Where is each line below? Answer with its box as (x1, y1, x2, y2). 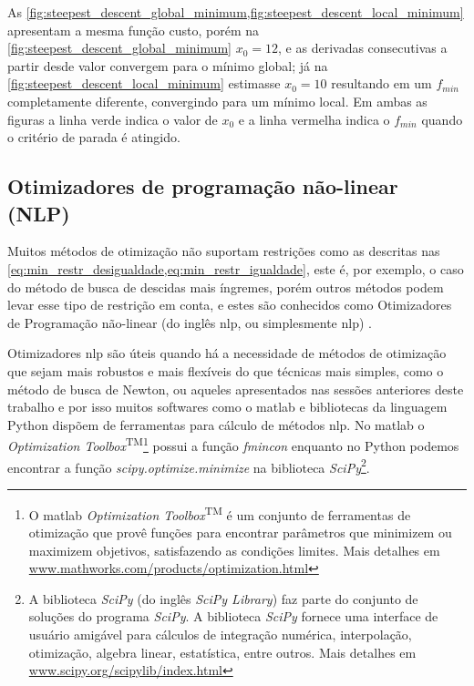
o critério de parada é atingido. (7, 128, 180, 147)
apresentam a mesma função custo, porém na (7, 20, 259, 39)
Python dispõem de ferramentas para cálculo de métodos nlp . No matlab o (7, 415, 425, 434)
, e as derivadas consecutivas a (278, 38, 448, 57)
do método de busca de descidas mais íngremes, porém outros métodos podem (7, 277, 444, 296)
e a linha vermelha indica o (238, 109, 390, 128)
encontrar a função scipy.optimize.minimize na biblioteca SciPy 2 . (7, 455, 370, 476)
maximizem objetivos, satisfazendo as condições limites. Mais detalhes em (28, 540, 440, 559)
